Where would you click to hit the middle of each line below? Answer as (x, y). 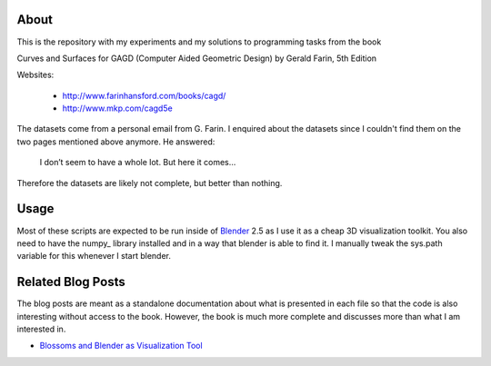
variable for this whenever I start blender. (94, 256)
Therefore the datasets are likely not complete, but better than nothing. (150, 183)
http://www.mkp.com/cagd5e (117, 108)
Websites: (35, 75)
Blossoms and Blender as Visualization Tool (121, 346)
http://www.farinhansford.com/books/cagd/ (144, 95)
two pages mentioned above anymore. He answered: (116, 142)
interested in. (41, 329)
